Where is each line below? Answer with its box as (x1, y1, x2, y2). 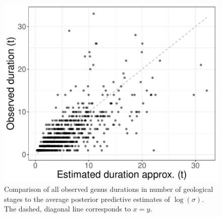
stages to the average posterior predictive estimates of (4, 193, 171, 204)
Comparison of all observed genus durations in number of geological (4, 183, 213, 194)
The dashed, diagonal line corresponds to (4, 203, 131, 214)
